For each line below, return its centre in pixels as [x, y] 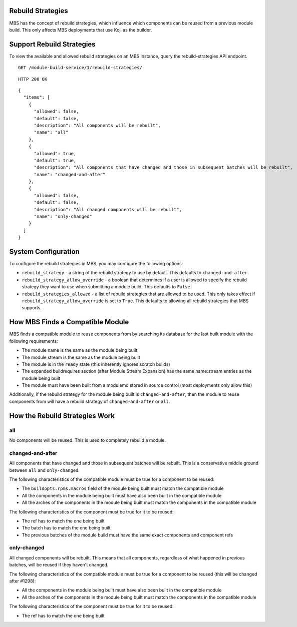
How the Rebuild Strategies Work [62, 416]
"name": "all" [51, 132]
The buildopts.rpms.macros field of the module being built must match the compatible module [123, 488]
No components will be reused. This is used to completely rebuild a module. [88, 440]
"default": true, [55, 160]
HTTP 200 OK [33, 79]
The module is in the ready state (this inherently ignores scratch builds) [96, 364]
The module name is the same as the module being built [80, 350]
